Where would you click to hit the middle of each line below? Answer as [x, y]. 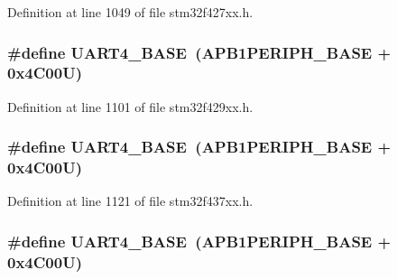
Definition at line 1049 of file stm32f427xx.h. [130, 12]
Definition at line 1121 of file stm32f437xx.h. [130, 201]
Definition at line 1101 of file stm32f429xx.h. [130, 106]
